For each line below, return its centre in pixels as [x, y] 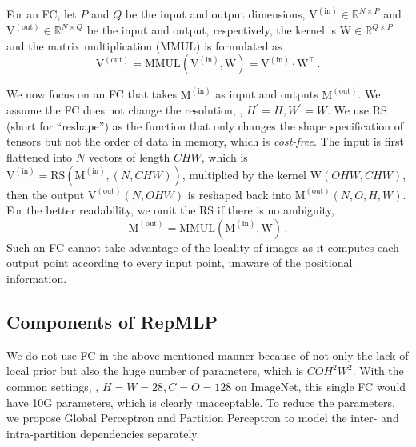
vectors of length [129, 157]
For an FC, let [42, 14]
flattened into [40, 157]
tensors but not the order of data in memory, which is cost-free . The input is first [205, 141]
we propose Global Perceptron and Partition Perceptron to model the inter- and [203, 418]
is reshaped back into [239, 194]
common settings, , [53, 386]
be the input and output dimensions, [215, 14]
